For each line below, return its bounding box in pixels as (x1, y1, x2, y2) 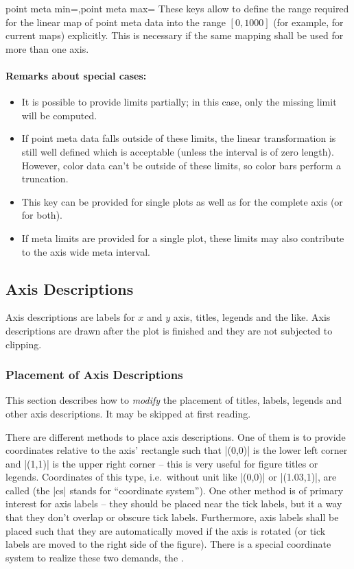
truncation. (21, 171, 69, 186)
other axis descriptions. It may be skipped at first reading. (5, 406, 251, 420)
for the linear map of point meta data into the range (5, 14, 226, 29)
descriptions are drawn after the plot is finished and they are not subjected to (5, 323, 333, 337)
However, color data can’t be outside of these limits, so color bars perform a (21, 158, 342, 172)
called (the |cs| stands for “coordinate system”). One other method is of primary (5, 483, 344, 497)
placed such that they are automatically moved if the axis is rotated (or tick (5, 523, 326, 537)
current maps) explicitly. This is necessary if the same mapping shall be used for (5, 28, 344, 43)
